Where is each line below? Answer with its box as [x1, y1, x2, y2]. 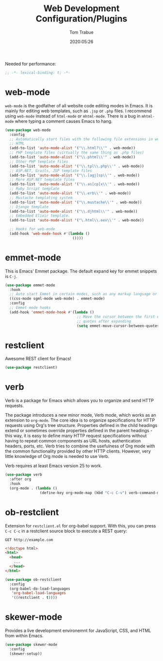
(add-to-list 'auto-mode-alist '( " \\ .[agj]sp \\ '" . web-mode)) [9, 173, 140, 178]
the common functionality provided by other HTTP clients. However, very [5, 448, 151, 454]
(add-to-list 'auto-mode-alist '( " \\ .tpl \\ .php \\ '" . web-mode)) [9, 164, 145, 169]
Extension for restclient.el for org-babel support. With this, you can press [5, 523, 156, 528]
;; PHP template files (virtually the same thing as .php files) [9, 150, 145, 155]
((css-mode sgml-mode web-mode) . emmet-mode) [9, 296, 105, 301]
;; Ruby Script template [9, 186, 60, 191]
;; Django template [9, 204, 49, 209]
